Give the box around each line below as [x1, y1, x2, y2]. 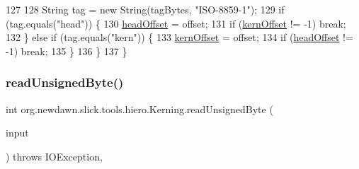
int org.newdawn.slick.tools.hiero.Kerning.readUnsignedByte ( [6, 101, 273, 116]
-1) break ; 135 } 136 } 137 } [6, 43, 127, 58]
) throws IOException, [6, 148, 103, 163]
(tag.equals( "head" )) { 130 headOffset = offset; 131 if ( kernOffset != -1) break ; [6, 16, 346, 30]
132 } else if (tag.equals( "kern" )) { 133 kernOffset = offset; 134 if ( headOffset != [6, 30, 353, 45]
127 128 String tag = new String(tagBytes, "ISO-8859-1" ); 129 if [6, 2, 285, 16]
